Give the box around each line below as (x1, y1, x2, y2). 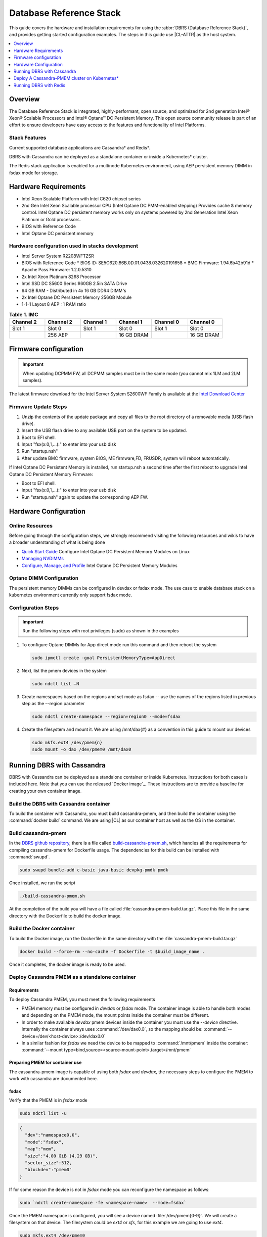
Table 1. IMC (9, 311, 39, 318)
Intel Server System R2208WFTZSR (21, 253, 94, 259)
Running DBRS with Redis (13, 82, 66, 88)
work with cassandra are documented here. (9, 1076, 98, 1082)
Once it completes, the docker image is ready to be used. (9, 961, 126, 967)
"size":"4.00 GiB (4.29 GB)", (25, 1153, 98, 1159)
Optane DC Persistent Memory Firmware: (9, 471, 93, 477)
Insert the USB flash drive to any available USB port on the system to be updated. (21, 428, 187, 433)
